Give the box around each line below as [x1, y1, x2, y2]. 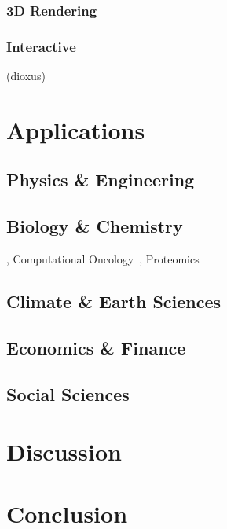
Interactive [6, 36, 76, 56]
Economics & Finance [6, 335, 186, 359]
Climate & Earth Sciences [6, 289, 222, 313]
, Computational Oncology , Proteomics [6, 251, 200, 267]
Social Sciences [6, 381, 130, 406]
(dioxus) [6, 68, 46, 84]
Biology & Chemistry [6, 214, 183, 238]
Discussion [6, 435, 122, 468]
